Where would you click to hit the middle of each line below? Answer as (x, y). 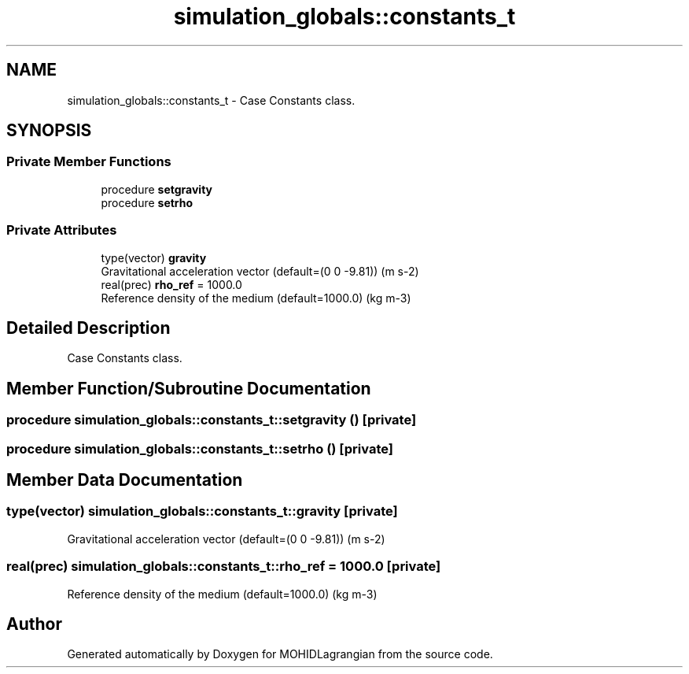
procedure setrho (147, 202)
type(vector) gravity (154, 257)
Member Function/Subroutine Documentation (189, 388)
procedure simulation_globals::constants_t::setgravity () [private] (212, 420)
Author (34, 624)
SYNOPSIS (49, 131)
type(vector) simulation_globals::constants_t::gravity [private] (202, 511)
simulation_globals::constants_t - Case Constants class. (211, 100)
